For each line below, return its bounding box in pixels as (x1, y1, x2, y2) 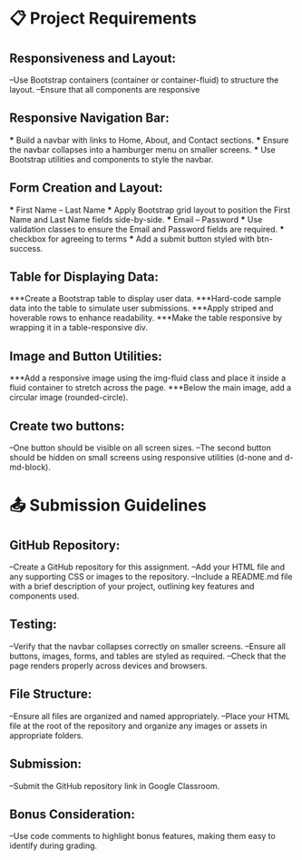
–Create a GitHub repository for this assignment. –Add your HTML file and (9, 561, 286, 573)
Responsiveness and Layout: (9, 50, 177, 65)
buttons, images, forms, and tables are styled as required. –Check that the (9, 650, 287, 661)
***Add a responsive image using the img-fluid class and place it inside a (9, 372, 287, 383)
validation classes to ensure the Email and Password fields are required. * (9, 223, 285, 234)
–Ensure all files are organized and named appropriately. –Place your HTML (9, 710, 290, 721)
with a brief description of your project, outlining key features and (9, 581, 255, 592)
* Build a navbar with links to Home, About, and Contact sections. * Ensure (9, 134, 289, 145)
